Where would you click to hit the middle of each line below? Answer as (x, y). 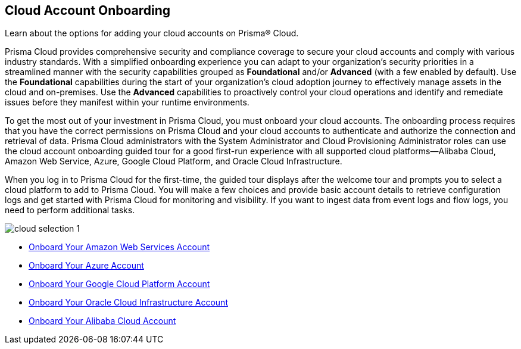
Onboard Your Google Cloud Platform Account (119, 284)
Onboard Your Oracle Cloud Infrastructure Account (128, 303)
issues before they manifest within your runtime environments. (127, 102)
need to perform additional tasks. (70, 210)
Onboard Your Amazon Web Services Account (119, 247)
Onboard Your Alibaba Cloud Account (102, 321)
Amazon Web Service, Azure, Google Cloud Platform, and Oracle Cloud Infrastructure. (174, 161)
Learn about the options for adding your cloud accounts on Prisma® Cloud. (152, 33)
